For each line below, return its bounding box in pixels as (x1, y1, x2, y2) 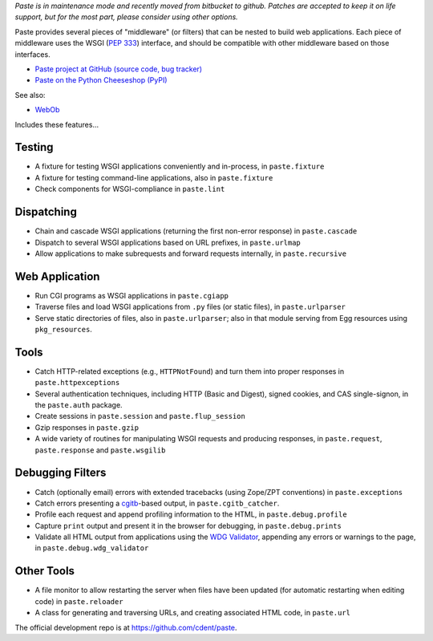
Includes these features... (14, 120, 99, 129)
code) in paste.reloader (34, 596, 123, 606)
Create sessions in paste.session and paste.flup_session (34, 412, 246, 421)
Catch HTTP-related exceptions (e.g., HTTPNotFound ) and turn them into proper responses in (34, 366, 345, 376)
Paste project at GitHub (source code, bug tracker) (34, 64, 203, 74)
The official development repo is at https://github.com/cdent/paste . (14, 623, 237, 632)
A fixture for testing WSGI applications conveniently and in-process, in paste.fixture (34, 161, 325, 172)
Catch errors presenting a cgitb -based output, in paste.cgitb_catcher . (34, 498, 280, 508)
